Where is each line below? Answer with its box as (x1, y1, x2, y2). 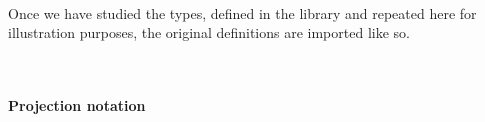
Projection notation (8, 95, 146, 116)
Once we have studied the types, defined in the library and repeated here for (8, 2, 477, 23)
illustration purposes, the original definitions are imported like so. (8, 22, 410, 43)
